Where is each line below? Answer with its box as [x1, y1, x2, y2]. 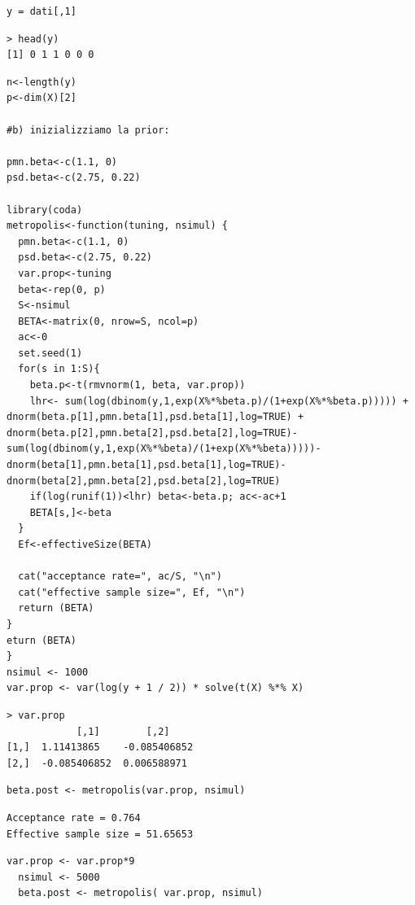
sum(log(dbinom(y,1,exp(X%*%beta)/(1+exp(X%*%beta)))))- [7, 443, 321, 455]
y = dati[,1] [7, 6, 76, 17]
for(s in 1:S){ [18, 363, 100, 375]
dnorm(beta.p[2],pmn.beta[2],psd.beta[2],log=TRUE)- [7, 426, 298, 439]
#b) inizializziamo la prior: [7, 124, 170, 136]
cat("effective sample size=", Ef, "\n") [18, 586, 246, 598]
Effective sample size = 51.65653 [7, 828, 194, 840]
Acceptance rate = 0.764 [7, 811, 141, 824]
